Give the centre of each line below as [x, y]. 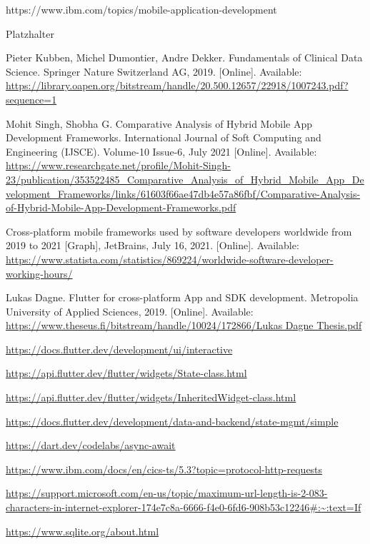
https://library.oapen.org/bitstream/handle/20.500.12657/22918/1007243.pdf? [177, 85]
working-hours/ [39, 273]
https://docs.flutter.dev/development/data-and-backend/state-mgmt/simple [172, 421]
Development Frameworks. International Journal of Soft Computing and [164, 137]
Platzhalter [30, 33]
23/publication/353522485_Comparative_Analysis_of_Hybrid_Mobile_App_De [185, 179]
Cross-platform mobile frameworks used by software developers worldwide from [179, 231]
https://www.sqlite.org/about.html [82, 531]
